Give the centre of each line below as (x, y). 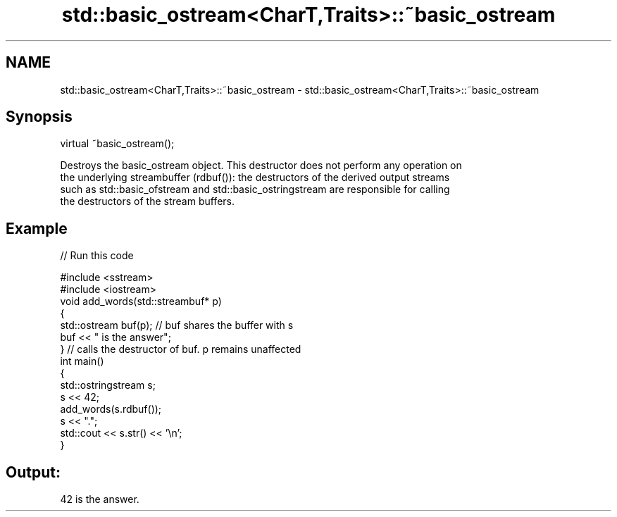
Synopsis (39, 117)
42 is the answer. (100, 499)
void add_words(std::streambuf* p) (141, 301)
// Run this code (97, 256)
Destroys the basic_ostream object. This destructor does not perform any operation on (261, 166)
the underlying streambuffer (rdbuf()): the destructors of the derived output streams (255, 177)
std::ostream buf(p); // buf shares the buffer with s (177, 325)
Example (37, 228)
